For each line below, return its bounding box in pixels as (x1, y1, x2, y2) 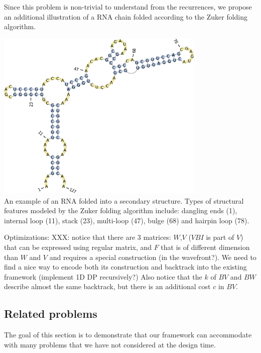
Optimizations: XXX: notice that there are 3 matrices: (4, 232, 171, 242)
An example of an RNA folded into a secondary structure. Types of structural (4, 195, 244, 206)
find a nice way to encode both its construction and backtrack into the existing (4, 261, 247, 272)
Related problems (4, 306, 97, 321)
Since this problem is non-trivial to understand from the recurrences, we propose (4, 2, 252, 12)
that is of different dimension (161, 242, 250, 252)
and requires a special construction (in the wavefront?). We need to (49, 251, 256, 262)
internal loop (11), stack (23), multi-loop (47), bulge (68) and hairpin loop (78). (4, 215, 249, 225)
